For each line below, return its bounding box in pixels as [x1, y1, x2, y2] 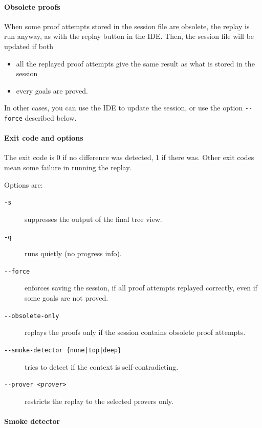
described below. [25, 112, 77, 123]
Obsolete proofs [4, 1, 60, 12]
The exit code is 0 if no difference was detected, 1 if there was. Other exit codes [4, 152, 254, 163]
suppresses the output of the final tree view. [25, 213, 162, 224]
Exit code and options [4, 132, 83, 143]
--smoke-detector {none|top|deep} [4, 346, 122, 354]
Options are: [4, 179, 43, 190]
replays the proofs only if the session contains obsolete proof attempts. [25, 327, 246, 337]
